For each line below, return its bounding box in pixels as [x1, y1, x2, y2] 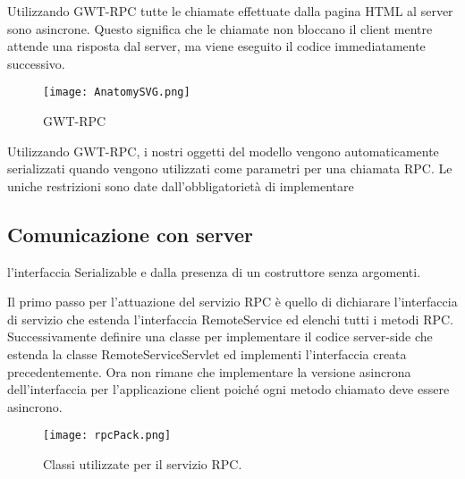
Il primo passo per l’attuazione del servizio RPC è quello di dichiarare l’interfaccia [7, 292, 458, 311]
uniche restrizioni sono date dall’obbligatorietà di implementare [7, 176, 354, 195]
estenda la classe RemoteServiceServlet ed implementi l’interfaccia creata [7, 344, 407, 363]
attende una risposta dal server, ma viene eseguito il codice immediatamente [7, 37, 426, 55]
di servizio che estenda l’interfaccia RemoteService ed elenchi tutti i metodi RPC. [7, 309, 453, 328]
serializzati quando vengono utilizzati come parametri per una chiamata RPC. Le [7, 159, 452, 178]
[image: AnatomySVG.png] [43, 86, 190, 99]
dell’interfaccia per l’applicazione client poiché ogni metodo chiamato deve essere [7, 380, 450, 399]
